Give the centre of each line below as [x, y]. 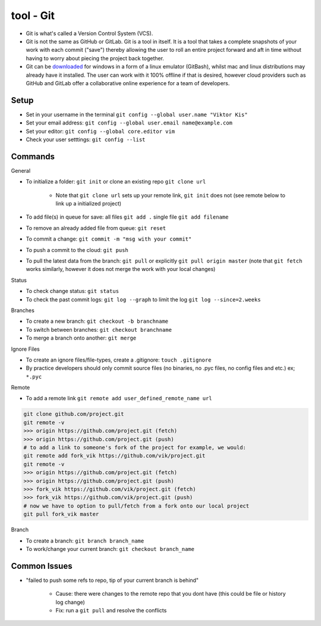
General [21, 170]
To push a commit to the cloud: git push [77, 250]
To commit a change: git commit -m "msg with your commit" [109, 239]
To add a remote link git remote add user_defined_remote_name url [119, 398]
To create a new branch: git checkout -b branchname [97, 321]
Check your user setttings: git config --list [86, 139]
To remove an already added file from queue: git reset [96, 228]
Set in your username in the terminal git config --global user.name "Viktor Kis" [137, 114]
